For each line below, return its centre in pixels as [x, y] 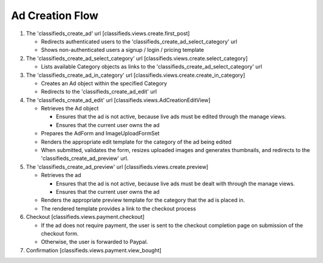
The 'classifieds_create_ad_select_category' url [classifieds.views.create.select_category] [137, 58]
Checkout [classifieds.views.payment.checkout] [85, 217]
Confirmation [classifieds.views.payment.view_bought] [94, 250]
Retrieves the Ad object [70, 109]
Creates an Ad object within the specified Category [104, 83]
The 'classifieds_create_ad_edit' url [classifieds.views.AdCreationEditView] [118, 100]
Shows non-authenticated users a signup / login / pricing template [123, 50]
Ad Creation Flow [55, 16]
